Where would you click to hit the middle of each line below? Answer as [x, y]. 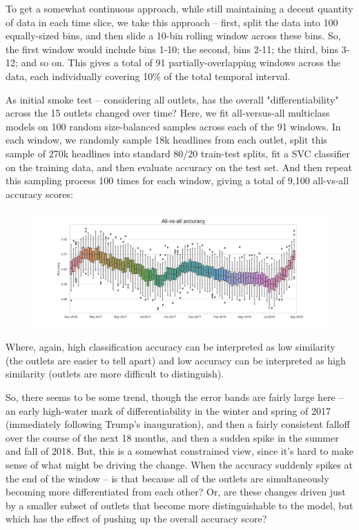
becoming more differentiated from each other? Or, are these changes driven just [176, 492]
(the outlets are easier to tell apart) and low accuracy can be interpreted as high [176, 360]
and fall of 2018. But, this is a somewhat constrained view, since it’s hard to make [179, 451]
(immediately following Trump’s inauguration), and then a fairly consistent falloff [178, 424]
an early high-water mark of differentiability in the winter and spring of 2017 [168, 410]
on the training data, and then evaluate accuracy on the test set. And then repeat [179, 167]
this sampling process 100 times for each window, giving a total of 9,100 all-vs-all [177, 180]
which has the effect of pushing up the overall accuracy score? [136, 519]
